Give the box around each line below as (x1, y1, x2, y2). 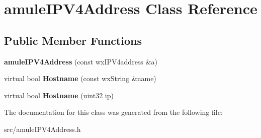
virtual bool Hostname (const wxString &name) (4, 73, 156, 84)
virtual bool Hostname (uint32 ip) (4, 90, 114, 100)
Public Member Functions (4, 32, 142, 48)
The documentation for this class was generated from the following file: (4, 107, 223, 117)
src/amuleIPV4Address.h (4, 123, 81, 134)
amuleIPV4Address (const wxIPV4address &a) (4, 56, 157, 66)
